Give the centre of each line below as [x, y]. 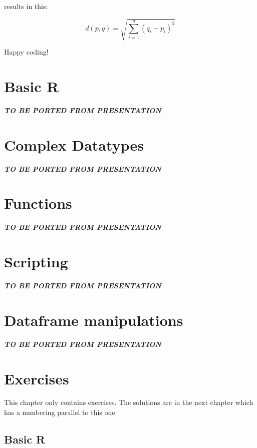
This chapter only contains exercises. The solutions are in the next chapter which [129, 402]
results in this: [26, 6]
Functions [38, 203]
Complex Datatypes [74, 144]
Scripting [36, 262]
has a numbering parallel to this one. [61, 412]
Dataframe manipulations [94, 320]
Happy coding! [26, 52]
